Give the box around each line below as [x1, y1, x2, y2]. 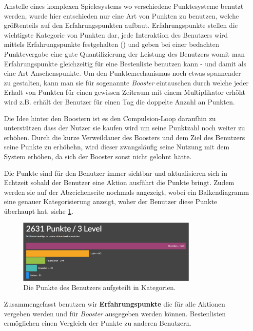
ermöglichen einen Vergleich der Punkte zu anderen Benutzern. [4, 318, 192, 328]
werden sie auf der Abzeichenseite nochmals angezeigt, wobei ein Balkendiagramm [4, 186, 249, 197]
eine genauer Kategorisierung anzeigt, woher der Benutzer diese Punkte [4, 196, 217, 207]
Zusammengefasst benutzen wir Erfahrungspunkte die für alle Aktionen [4, 298, 225, 309]
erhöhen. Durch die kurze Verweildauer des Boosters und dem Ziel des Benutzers [4, 132, 245, 142]
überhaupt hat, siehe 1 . [4, 206, 74, 216]
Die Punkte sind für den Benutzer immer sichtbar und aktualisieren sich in [4, 167, 228, 178]
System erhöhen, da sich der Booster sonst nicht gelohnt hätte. [4, 151, 192, 161]
